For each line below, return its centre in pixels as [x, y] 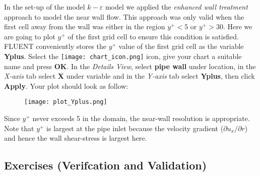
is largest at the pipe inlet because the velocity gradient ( [135, 128]
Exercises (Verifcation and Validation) [106, 165]
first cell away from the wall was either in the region [85, 26]
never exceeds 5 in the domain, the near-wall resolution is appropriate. [141, 118]
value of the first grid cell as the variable [181, 46]
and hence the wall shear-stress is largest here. [76, 138]
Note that [19, 128]
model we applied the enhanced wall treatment [176, 7]
